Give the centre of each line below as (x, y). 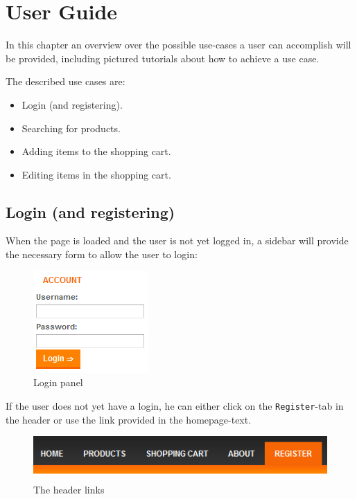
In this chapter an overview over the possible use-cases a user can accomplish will (178, 45)
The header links (69, 489)
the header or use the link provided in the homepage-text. (129, 419)
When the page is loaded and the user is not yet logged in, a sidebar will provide (177, 241)
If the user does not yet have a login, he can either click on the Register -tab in (175, 405)
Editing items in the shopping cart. (96, 174)
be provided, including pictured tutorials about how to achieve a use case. (163, 58)
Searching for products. (71, 128)
